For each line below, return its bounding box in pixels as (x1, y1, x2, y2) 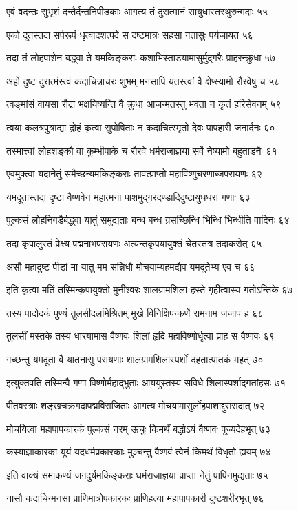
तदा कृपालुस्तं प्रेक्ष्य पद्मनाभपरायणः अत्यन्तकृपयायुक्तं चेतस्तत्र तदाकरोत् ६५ (6, 235, 262, 250)
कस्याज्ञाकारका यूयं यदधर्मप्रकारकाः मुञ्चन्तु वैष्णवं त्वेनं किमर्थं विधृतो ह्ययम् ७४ (6, 444, 271, 459)
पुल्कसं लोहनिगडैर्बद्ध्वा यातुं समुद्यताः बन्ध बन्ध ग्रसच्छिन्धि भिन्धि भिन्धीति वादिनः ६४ (6, 213, 290, 227)
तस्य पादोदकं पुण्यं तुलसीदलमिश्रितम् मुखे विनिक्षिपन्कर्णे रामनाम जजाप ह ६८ (6, 305, 264, 320)
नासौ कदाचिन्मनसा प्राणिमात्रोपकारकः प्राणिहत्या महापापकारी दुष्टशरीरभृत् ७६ (6, 491, 264, 505)
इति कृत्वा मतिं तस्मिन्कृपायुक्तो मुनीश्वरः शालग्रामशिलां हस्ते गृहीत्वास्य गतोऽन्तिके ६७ (6, 282, 293, 297)
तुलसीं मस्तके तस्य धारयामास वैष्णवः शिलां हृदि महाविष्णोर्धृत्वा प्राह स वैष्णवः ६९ (6, 328, 275, 343)
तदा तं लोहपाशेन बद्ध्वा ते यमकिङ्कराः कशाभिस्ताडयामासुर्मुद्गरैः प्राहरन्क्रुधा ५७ (6, 50, 276, 65)
